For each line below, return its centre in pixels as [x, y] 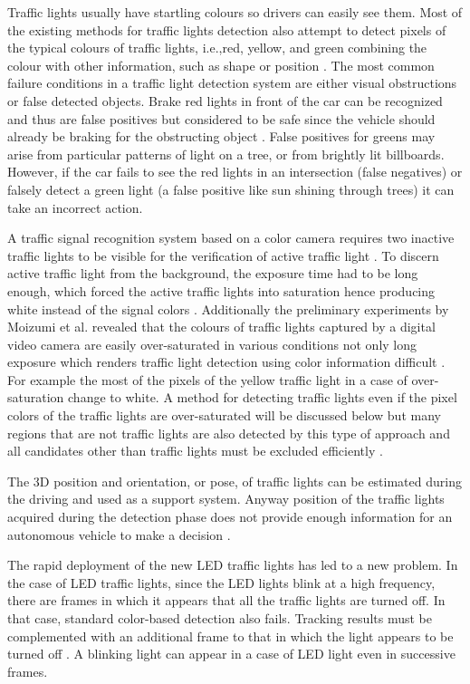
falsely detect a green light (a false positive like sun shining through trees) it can [231, 189]
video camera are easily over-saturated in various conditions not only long [212, 344]
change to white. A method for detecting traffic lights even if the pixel [263, 397]
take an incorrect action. [75, 207]
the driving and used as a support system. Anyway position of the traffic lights [226, 499]
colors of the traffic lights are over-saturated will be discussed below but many [224, 415]
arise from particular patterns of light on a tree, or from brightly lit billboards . [226, 154]
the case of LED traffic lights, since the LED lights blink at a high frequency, [221, 582]
